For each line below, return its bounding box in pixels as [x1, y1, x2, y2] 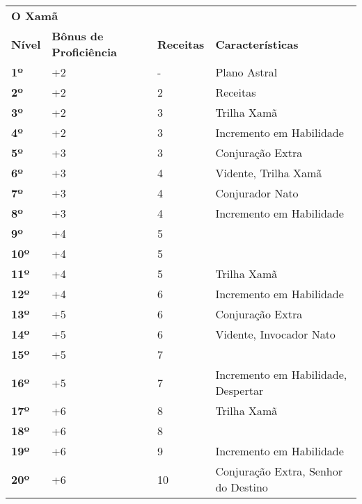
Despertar [215, 382, 264, 398]
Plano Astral [215, 64, 278, 80]
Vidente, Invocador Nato [215, 326, 336, 342]
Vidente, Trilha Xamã [215, 165, 322, 181]
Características [215, 35, 299, 52]
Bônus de [52, 28, 104, 44]
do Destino [215, 479, 268, 495]
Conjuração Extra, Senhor [215, 463, 343, 479]
